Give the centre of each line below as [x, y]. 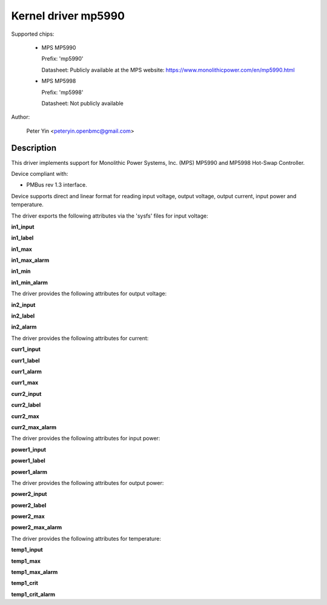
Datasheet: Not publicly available [83, 103]
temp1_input [27, 550]
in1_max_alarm [30, 260]
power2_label [29, 505]
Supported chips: [33, 34]
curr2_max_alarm [34, 427]
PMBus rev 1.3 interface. [57, 185]
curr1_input [26, 349]
